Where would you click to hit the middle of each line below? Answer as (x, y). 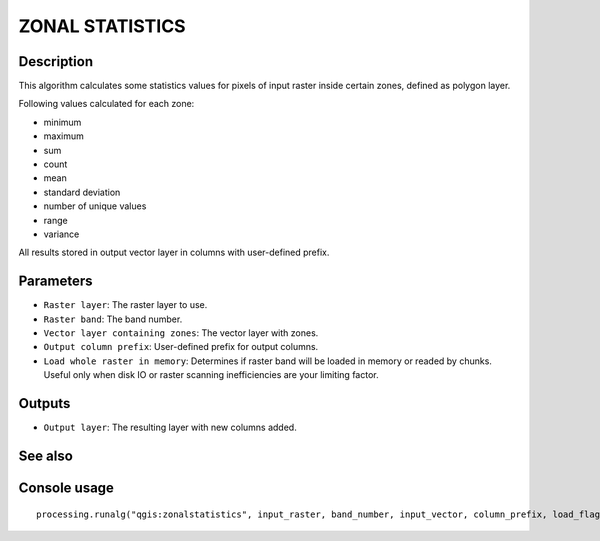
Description (56, 61)
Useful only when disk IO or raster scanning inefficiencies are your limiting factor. (211, 375)
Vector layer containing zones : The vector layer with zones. (181, 333)
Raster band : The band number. (113, 319)
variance (61, 234)
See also (46, 455)
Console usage (66, 487)
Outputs (44, 403)
